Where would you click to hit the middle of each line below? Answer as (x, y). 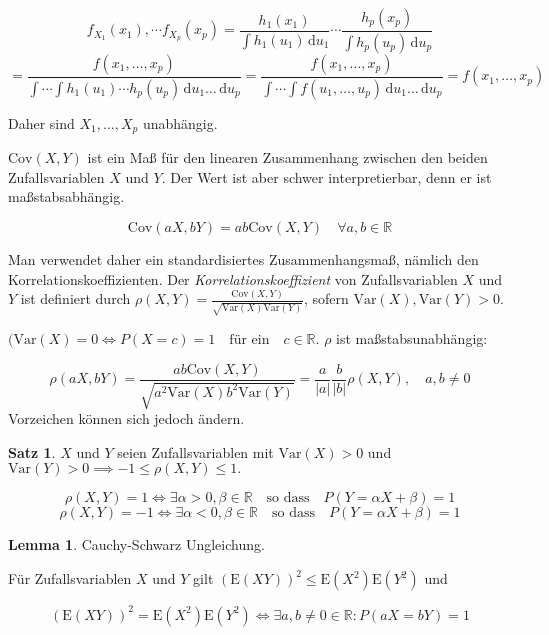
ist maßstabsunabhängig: (412, 338)
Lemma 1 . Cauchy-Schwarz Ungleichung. (136, 544)
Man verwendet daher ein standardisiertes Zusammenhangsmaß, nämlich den (243, 258)
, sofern (326, 298)
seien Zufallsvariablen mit (195, 451)
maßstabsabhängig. (66, 196)
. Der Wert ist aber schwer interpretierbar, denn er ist (326, 176)
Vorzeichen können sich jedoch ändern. (126, 418)
